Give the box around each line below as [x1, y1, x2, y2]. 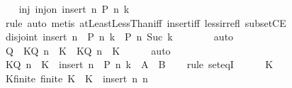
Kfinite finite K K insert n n [5, 70, 148, 85]
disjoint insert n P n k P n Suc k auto [5, 29, 234, 44]
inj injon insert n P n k [18, 1, 130, 16]
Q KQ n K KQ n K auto [5, 43, 171, 57]
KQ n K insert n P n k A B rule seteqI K [5, 57, 274, 72]
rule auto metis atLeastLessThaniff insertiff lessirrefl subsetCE [5, 15, 286, 30]
